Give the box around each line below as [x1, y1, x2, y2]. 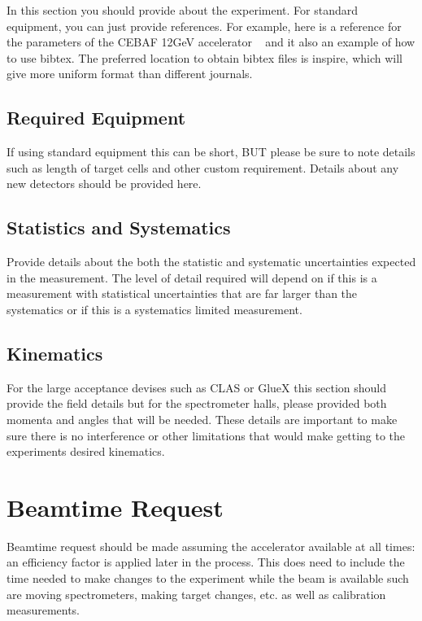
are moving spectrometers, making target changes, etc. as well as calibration [7, 585, 386, 602]
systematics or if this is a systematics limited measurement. [7, 300, 302, 317]
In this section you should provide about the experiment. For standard [7, 2, 358, 18]
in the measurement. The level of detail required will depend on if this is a [7, 269, 377, 286]
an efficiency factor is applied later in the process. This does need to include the [7, 553, 405, 571]
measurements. [7, 601, 80, 619]
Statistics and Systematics [7, 215, 231, 240]
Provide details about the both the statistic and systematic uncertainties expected [7, 253, 416, 270]
